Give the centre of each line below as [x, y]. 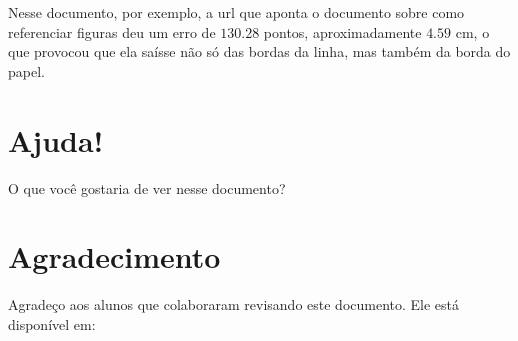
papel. [26, 70]
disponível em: [52, 323]
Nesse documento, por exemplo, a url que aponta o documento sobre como [236, 12]
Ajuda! [56, 139]
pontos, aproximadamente [342, 31]
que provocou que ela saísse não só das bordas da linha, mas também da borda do [259, 51]
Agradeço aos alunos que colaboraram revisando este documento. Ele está [234, 304]
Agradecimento [114, 256]
